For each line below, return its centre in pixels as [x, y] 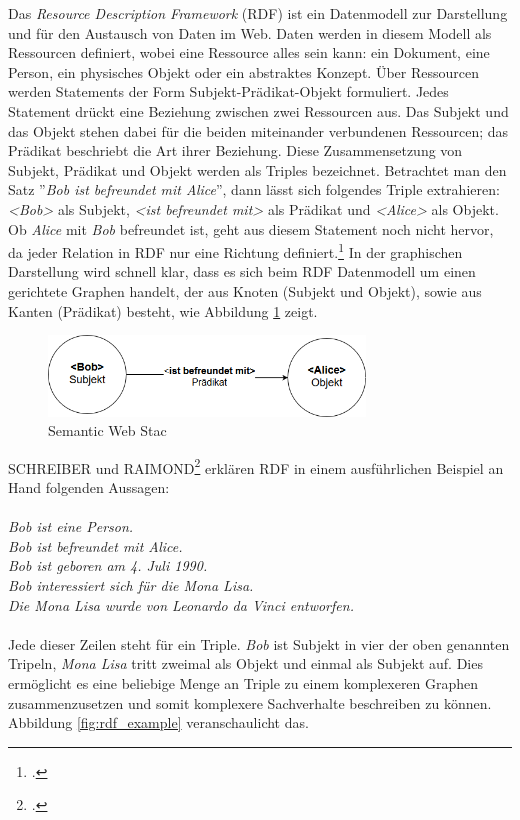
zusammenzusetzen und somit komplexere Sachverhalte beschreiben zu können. [250, 702]
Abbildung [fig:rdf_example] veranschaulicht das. [158, 722]
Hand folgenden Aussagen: [89, 487]
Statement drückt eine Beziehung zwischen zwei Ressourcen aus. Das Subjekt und [258, 110]
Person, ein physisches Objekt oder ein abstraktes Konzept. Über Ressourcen [243, 71]
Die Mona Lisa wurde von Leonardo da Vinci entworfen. [181, 604]
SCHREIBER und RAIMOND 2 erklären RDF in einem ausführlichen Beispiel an [256, 466]
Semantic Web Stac [107, 430]
